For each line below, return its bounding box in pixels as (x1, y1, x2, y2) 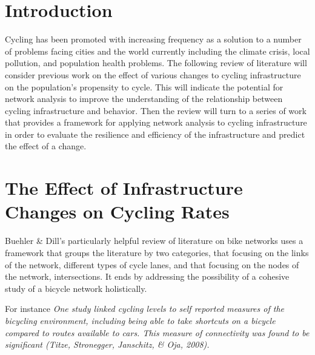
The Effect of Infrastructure (5, 175, 243, 200)
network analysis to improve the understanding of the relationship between (5, 92, 283, 105)
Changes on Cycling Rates (5, 199, 230, 224)
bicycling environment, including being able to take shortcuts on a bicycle (5, 314, 276, 326)
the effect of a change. (5, 140, 87, 152)
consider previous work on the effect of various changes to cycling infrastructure (5, 68, 301, 81)
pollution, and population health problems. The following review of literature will (5, 56, 307, 69)
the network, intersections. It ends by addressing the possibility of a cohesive (5, 270, 290, 283)
